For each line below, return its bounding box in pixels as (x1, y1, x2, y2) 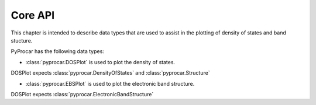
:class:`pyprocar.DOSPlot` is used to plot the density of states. (25, 58, 176, 65)
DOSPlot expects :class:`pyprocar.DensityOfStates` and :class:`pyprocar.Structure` (11, 69, 210, 76)
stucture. (11, 37, 33, 44)
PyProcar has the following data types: (11, 48, 105, 55)
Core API (11, 9, 55, 22)
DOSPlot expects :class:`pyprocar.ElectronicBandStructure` (11, 90, 154, 97)
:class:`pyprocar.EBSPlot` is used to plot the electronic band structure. (25, 80, 195, 87)
